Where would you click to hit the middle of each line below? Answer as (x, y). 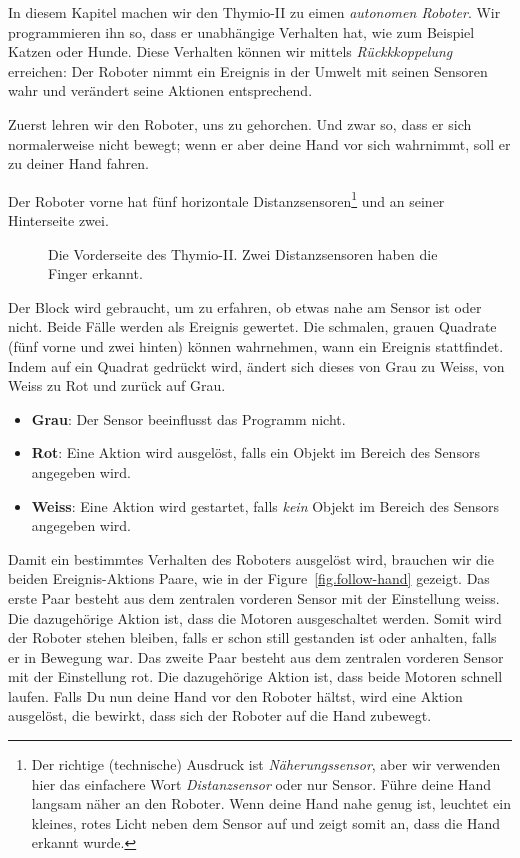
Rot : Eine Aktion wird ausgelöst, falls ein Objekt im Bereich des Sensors (255, 452)
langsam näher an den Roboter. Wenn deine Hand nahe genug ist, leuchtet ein (271, 803)
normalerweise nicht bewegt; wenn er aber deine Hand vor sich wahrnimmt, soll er (259, 143)
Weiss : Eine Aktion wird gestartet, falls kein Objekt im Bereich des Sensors (265, 505)
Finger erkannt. (95, 273)
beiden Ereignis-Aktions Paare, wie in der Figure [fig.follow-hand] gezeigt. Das (249, 578)
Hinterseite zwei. (58, 220)
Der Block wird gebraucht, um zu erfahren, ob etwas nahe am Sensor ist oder (245, 306)
